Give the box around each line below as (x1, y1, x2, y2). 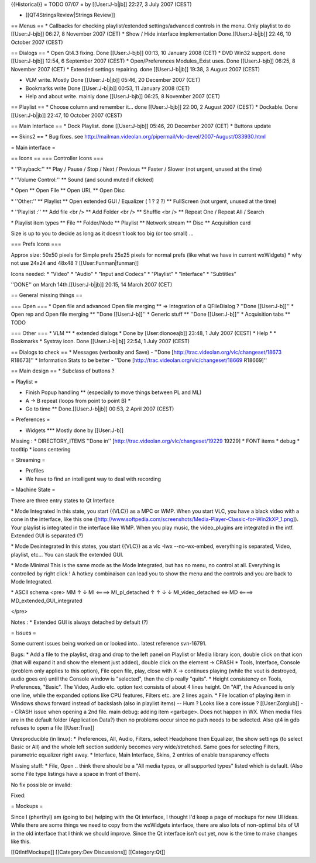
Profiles (25, 467, 44, 474)
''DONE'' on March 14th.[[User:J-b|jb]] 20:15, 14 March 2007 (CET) (11, 281, 173, 288)
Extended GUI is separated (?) (11, 532, 84, 539)
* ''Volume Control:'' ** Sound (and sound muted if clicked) (11, 176, 154, 184)
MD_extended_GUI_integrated (11, 597, 83, 604)
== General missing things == (11, 292, 83, 299)
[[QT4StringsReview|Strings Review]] (25, 12, 115, 19)
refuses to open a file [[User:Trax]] (11, 724, 95, 731)
